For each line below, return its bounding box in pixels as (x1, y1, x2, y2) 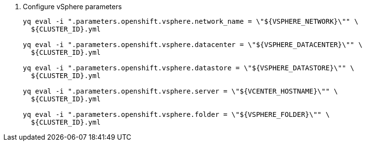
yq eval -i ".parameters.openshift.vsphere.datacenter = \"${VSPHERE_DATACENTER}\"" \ (23, 41, 363, 48)
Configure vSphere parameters (23, 2, 122, 11)
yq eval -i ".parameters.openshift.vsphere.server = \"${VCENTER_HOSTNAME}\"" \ (23, 87, 338, 95)
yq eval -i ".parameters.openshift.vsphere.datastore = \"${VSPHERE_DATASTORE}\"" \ (23, 64, 354, 72)
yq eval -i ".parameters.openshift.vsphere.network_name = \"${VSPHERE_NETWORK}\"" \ (23, 17, 359, 25)
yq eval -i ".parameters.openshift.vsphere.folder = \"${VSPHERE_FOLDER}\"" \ (23, 111, 330, 118)
